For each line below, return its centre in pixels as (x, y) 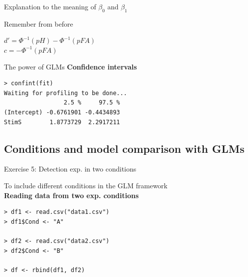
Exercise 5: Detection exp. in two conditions (70, 169)
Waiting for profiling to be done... (66, 93)
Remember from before (39, 23)
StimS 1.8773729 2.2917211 (62, 122)
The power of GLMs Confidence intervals (70, 66)
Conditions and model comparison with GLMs (124, 148)
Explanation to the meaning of (50, 6)
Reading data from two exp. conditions (71, 195)
